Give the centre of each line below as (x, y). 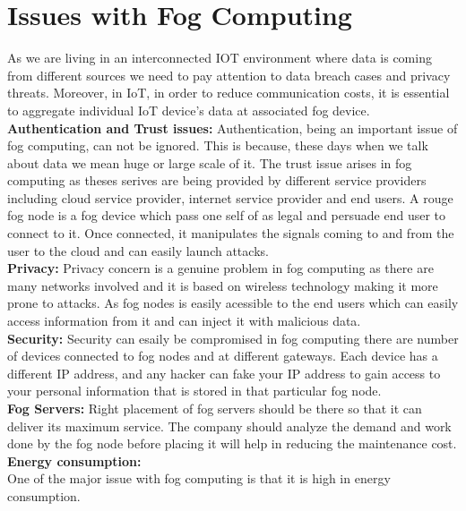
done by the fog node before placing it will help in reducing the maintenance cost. (232, 443)
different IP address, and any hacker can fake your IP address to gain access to (224, 373)
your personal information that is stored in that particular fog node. (194, 391)
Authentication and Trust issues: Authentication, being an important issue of (233, 128)
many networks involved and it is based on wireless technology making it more (223, 285)
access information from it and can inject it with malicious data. (184, 321)
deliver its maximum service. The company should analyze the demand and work (229, 426)
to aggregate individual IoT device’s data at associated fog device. (189, 110)
